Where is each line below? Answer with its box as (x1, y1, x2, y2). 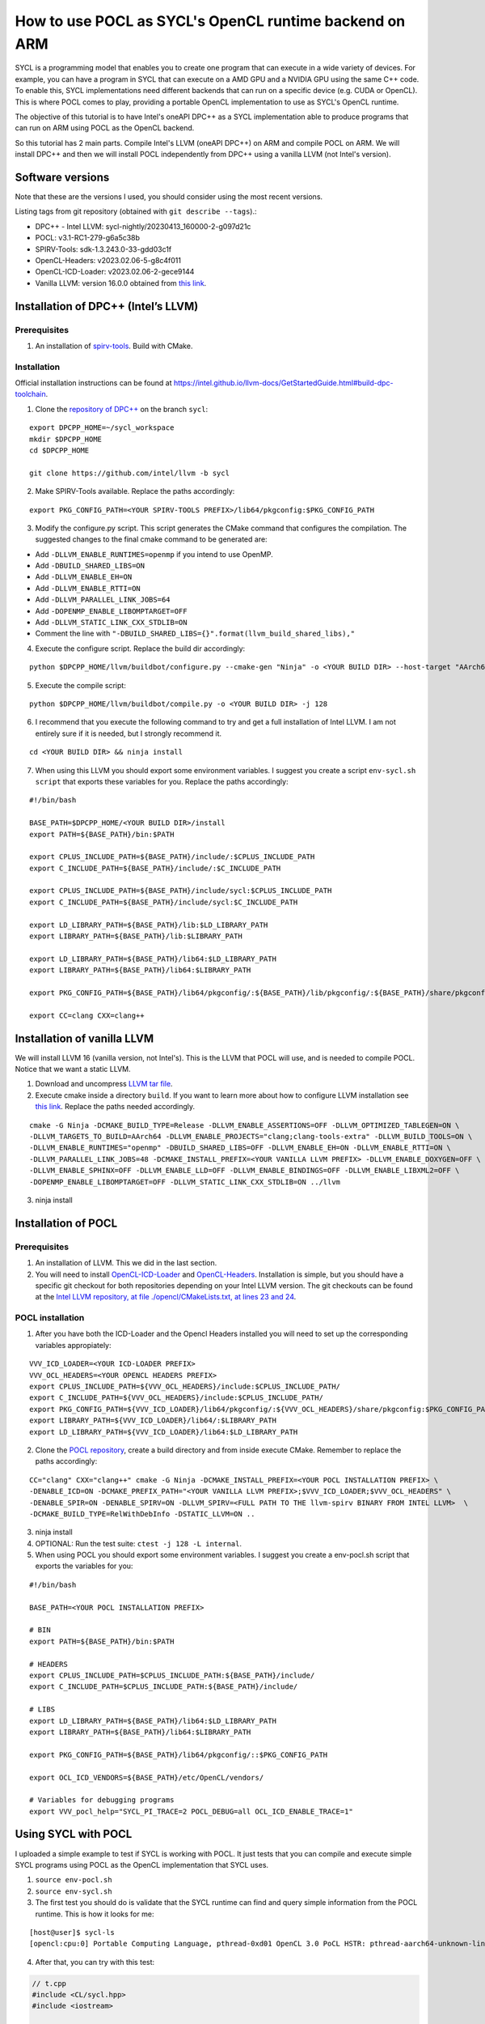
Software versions (15, 170, 110, 184)
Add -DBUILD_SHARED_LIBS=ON (35, 561, 145, 571)
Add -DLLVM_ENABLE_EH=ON (35, 572, 133, 582)
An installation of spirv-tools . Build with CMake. (35, 341, 193, 351)
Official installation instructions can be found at (15, 378, 172, 388)
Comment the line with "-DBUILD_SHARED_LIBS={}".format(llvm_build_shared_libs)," (35, 628, 356, 639)
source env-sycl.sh (35, 1886, 112, 1896)
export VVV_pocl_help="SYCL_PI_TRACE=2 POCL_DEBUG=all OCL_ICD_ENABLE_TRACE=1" (29, 1806, 353, 1816)
